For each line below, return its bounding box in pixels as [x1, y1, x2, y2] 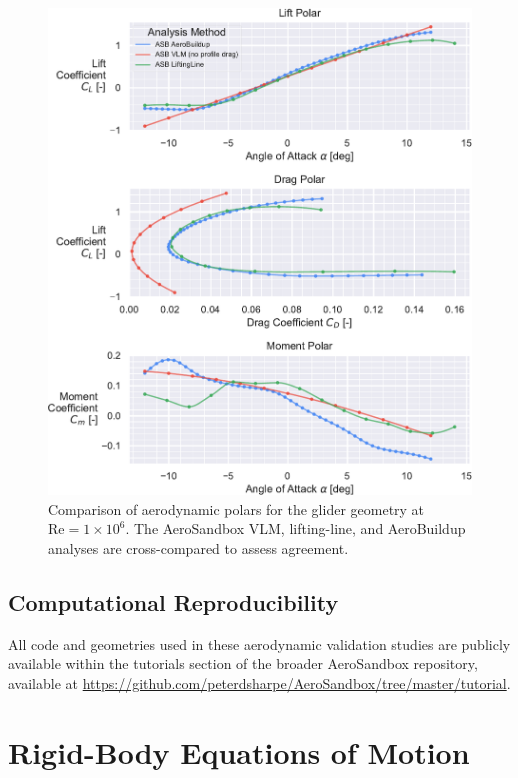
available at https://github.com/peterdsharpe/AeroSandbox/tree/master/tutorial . [8, 673, 511, 694]
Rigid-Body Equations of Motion [8, 731, 470, 772]
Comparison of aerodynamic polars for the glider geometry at [48, 498, 425, 519]
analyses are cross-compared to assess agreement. [48, 538, 349, 559]
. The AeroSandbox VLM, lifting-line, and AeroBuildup [125, 518, 466, 539]
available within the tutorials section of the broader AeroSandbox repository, [8, 653, 478, 674]
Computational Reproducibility [8, 587, 339, 618]
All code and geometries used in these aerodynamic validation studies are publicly [8, 633, 511, 654]
